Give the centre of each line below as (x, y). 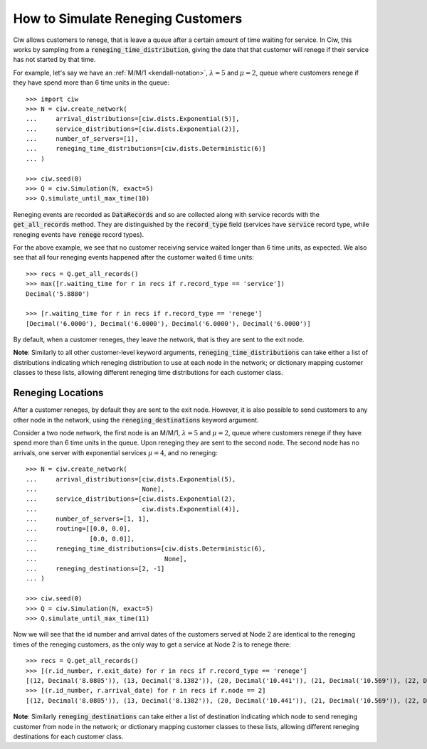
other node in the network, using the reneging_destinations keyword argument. (136, 420)
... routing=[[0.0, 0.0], (79, 529)
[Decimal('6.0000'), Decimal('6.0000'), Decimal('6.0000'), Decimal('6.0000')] (168, 323)
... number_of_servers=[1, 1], (88, 519)
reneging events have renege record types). (79, 234)
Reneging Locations (58, 393)
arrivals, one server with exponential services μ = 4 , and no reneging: (115, 452)
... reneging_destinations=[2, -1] (95, 569)
